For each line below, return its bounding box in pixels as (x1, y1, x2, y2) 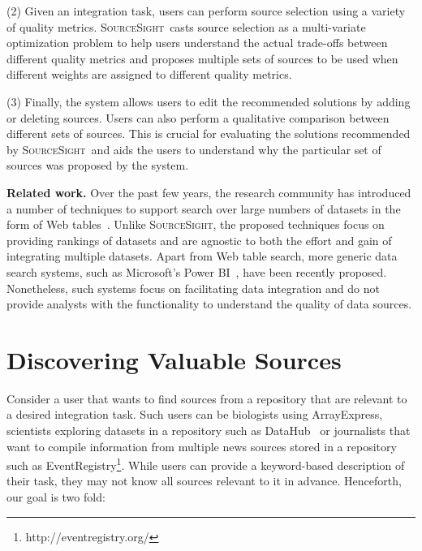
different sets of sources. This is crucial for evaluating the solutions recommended (6, 125, 411, 142)
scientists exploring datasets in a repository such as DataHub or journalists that (6, 422, 411, 438)
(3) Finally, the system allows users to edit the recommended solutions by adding (6, 93, 411, 110)
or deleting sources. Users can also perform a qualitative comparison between (6, 109, 390, 126)
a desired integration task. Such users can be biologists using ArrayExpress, (6, 406, 383, 423)
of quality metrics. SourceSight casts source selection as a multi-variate (6, 18, 366, 35)
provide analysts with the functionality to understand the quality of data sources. (6, 295, 412, 312)
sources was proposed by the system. (6, 157, 189, 174)
